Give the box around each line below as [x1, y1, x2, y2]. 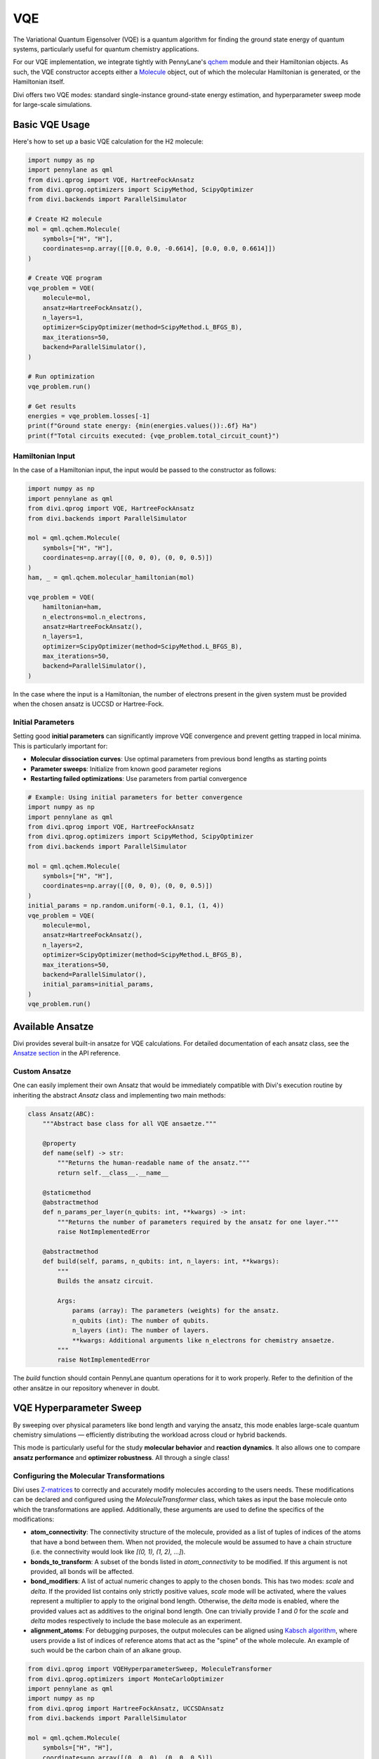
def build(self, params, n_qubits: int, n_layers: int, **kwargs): [42, 1257, 280, 1266]
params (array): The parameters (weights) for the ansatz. [72, 1307, 280, 1315]
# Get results [27, 402, 77, 410]
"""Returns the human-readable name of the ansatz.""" [57, 1159, 251, 1167]
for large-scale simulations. [13, 100, 93, 108]
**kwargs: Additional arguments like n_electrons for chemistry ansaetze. [72, 1336, 335, 1344]
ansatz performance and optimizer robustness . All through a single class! [13, 1453, 230, 1461]
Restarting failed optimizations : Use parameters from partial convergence [30, 774, 247, 782]
